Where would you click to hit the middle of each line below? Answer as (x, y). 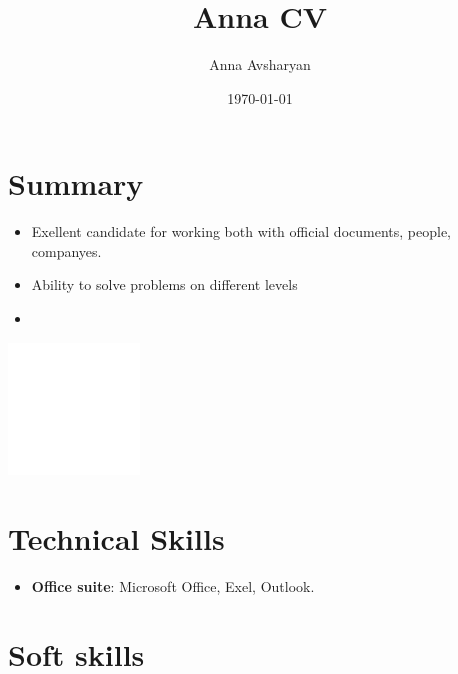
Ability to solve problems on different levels (164, 284)
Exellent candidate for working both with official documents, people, (241, 231)
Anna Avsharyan (260, 64)
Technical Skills (116, 537)
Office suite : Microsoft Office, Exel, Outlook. (173, 585)
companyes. (66, 250)
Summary (76, 183)
